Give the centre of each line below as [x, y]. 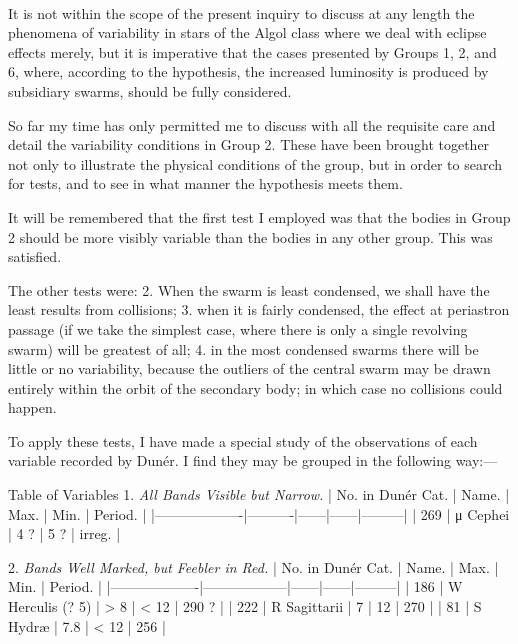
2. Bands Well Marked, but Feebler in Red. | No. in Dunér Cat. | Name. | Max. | [253, 566]
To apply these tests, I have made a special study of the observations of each [243, 440]
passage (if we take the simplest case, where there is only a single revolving [238, 328]
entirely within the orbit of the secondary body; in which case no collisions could [255, 387]
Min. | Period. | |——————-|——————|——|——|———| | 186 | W [235, 586]
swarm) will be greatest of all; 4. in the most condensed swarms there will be [243, 348]
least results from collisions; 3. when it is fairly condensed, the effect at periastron [259, 309]
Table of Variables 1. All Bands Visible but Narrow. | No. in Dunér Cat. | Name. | [259, 494]
